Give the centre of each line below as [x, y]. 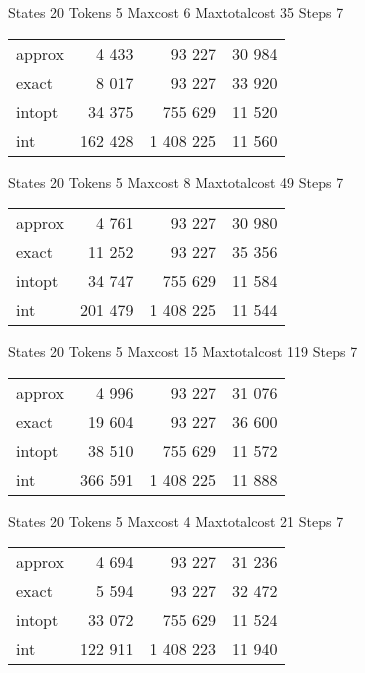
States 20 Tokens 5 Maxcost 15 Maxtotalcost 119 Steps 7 [183, 351]
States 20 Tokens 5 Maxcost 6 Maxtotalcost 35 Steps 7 [176, 12]
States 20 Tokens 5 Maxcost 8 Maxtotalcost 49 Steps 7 [176, 181]
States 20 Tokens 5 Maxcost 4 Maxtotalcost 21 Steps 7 [176, 520]
